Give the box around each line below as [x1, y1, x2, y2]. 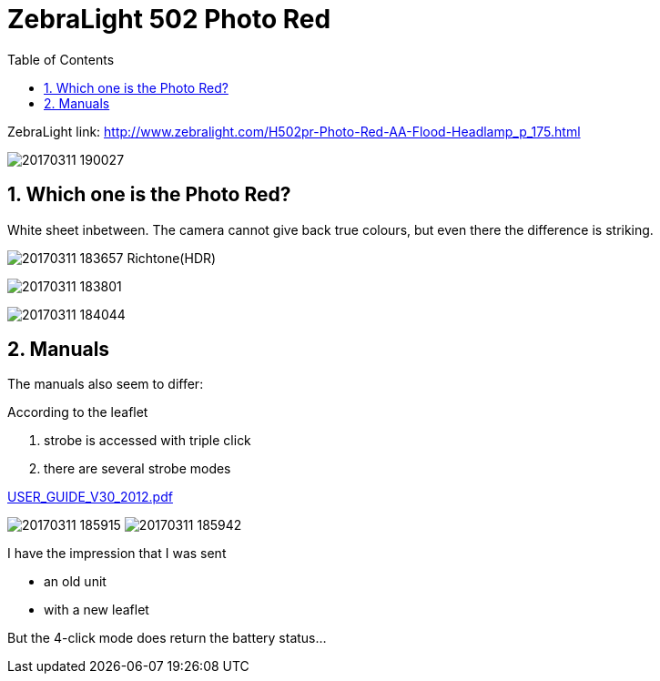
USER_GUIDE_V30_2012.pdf [7, 489, 173, 505]
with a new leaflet [44, 602, 149, 618]
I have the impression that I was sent [7, 545, 227, 562]
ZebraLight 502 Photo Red [7, 4, 331, 35]
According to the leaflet [7, 404, 148, 421]
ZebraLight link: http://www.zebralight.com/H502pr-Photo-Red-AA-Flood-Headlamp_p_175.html [7, 123, 581, 139]
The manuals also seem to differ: [7, 376, 204, 392]
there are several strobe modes [44, 461, 231, 477]
